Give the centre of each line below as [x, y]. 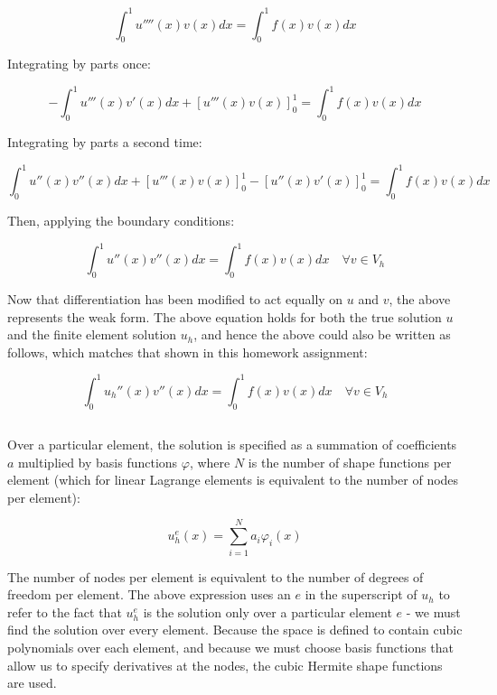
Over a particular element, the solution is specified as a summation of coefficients [232, 445]
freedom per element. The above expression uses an [149, 594]
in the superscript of [361, 594]
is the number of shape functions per [350, 462]
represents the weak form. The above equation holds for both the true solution [225, 316]
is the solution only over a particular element [267, 612]
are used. [32, 683]
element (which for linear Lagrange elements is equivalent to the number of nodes [233, 480]
